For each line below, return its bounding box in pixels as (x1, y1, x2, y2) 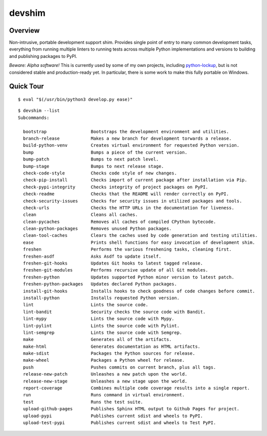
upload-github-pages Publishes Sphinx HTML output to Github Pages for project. (23, 406, 240, 412)
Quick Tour (9, 82, 44, 91)
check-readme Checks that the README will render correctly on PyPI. (23, 191, 229, 197)
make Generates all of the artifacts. (23, 337, 172, 342)
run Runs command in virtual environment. (23, 392, 185, 398)
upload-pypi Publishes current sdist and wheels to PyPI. (23, 413, 203, 419)
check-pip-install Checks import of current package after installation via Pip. (23, 177, 247, 183)
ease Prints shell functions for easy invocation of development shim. (23, 239, 256, 245)
